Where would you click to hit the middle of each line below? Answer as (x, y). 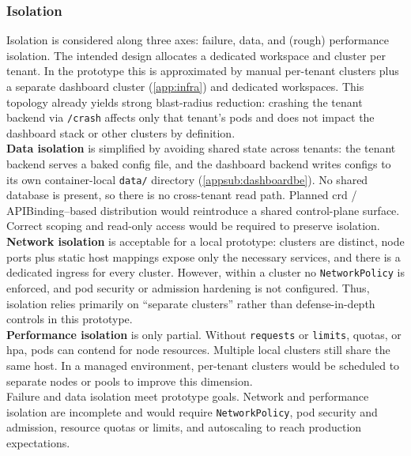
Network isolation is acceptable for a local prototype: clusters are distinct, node (205, 241)
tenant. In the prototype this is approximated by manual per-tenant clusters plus (203, 71)
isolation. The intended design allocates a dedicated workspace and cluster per (196, 55)
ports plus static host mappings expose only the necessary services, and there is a (204, 256)
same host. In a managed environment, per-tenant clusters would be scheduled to (203, 365)
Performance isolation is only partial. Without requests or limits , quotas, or (204, 334)
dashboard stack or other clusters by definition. (121, 132)
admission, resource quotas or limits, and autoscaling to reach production (184, 427)
